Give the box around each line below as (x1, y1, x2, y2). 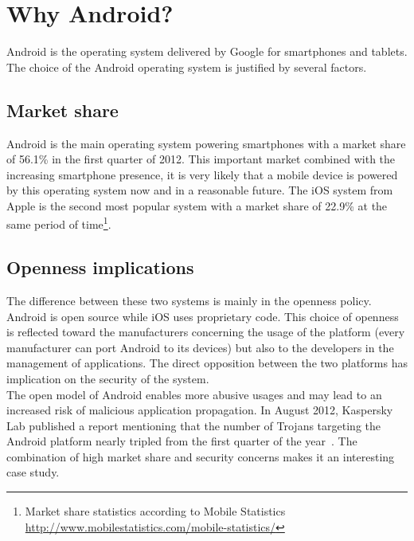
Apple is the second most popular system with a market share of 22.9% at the (6, 197, 388, 214)
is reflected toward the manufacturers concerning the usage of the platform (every (6, 323, 405, 340)
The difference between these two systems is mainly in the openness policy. (6, 292, 372, 308)
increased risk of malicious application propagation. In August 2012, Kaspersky (6, 402, 393, 418)
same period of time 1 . (6, 214, 111, 233)
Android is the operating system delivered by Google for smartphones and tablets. (6, 43, 408, 60)
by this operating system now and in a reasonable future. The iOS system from (6, 182, 393, 198)
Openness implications (6, 255, 194, 280)
